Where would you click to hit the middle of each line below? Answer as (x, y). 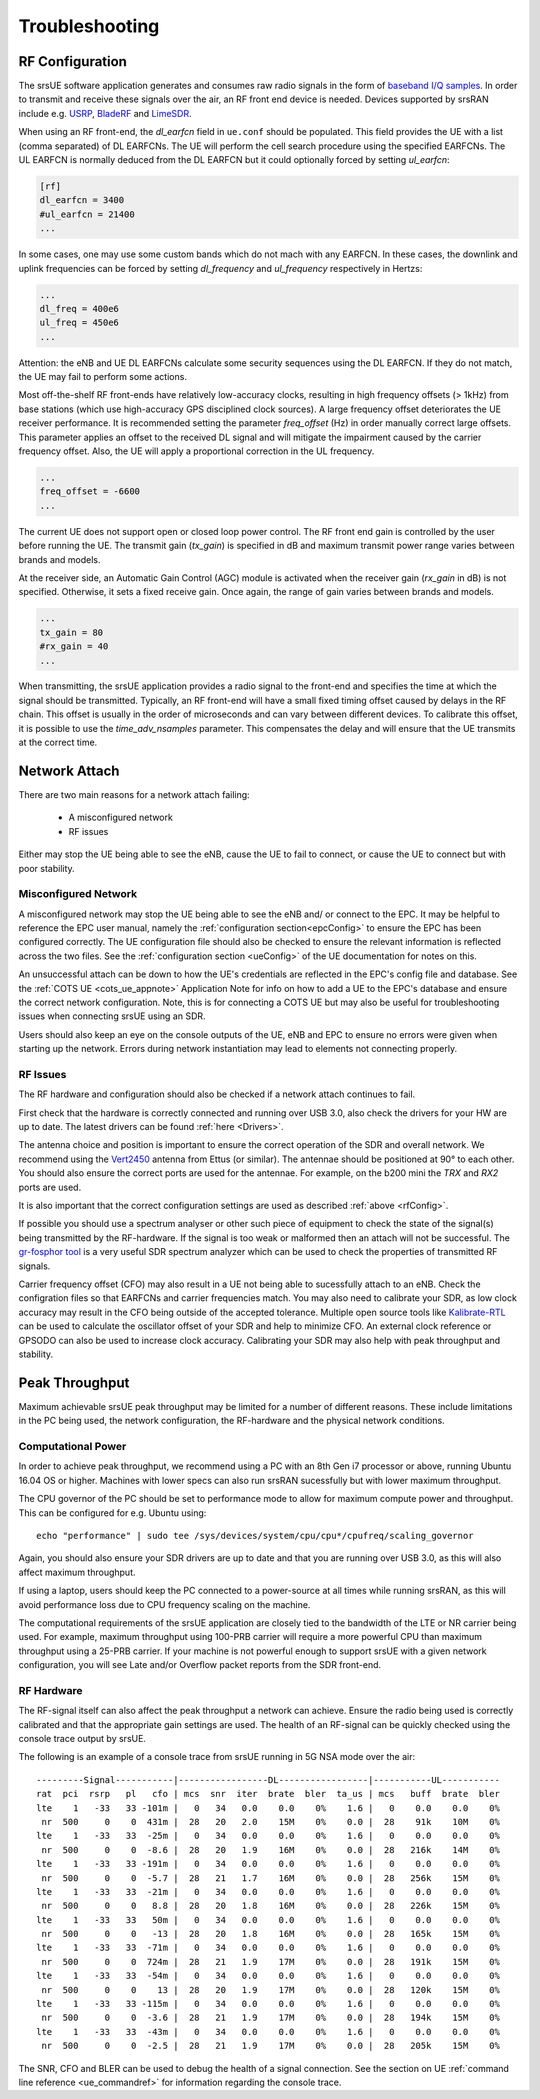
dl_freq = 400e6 (79, 308)
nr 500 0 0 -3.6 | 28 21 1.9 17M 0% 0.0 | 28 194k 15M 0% (270, 2018)
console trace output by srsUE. (82, 1738)
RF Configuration (72, 61)
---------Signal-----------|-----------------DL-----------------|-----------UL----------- (268, 1779)
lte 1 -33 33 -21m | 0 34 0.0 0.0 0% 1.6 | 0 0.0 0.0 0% (268, 1891)
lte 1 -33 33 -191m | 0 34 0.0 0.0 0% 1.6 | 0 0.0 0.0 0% (268, 1864)
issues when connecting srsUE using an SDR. (112, 1016)
